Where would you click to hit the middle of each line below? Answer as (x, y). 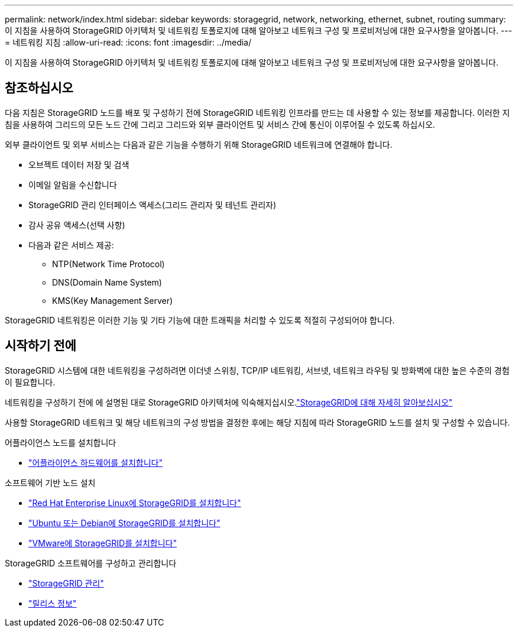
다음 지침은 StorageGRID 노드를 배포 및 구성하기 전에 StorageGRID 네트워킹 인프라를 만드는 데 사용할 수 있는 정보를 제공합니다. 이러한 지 (258, 112)
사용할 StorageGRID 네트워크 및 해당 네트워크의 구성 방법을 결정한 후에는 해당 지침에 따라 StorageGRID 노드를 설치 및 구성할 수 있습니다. (258, 422)
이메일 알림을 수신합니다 (73, 184)
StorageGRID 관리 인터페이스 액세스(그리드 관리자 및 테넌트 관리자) (153, 205)
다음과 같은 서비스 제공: (71, 245)
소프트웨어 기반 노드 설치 (50, 482)
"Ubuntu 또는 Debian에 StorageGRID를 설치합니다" (124, 523)
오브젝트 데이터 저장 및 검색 (79, 164)
